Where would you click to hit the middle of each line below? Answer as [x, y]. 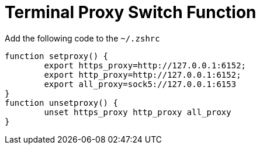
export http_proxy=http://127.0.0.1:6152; [143, 74]
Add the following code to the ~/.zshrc [82, 38]
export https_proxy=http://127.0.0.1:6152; [145, 65]
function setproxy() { [57, 56]
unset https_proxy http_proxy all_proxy [138, 112]
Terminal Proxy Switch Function [131, 12]
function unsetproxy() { [61, 103]
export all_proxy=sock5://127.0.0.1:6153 [140, 84]
